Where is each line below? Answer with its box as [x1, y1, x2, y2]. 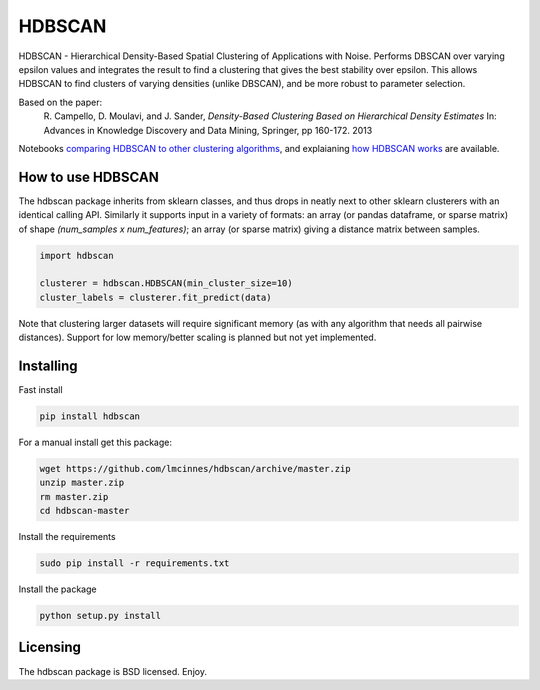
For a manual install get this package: [18, 436, 172, 448]
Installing [18, 357, 79, 374]
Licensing [18, 639, 82, 656]
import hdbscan [39, 250, 114, 261]
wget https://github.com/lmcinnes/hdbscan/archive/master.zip [39, 463, 351, 474]
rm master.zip [39, 491, 109, 502]
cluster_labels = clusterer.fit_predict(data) [39, 291, 272, 303]
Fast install [18, 384, 64, 396]
